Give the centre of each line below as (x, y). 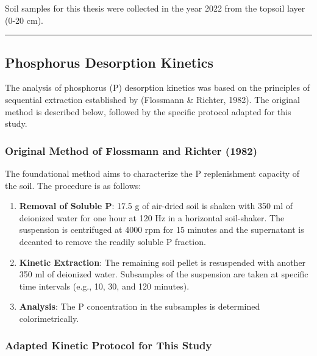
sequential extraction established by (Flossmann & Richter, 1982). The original (152, 99)
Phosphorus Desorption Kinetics (109, 62)
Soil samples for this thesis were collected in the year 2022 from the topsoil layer (155, 8)
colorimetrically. (49, 318)
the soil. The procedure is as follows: (73, 185)
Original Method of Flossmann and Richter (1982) (131, 150)
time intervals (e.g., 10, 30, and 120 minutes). (104, 286)
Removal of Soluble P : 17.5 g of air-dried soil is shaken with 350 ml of (156, 206)
